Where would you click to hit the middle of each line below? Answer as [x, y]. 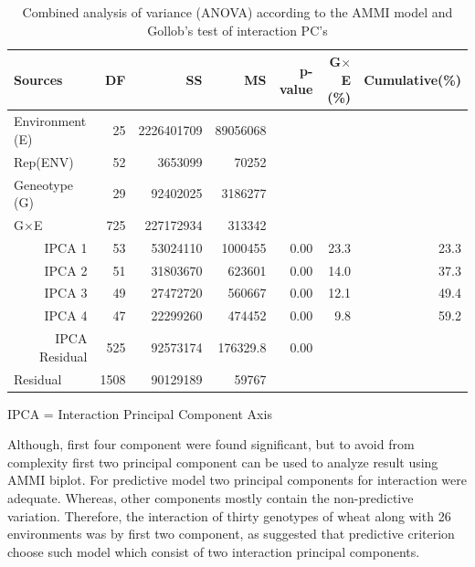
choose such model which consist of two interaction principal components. [214, 551]
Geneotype [44, 184]
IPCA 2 [66, 270]
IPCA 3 [66, 293]
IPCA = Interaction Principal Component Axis [140, 413]
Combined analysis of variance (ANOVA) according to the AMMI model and [237, 12]
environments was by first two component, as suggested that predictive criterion [231, 534]
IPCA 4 [66, 315]
